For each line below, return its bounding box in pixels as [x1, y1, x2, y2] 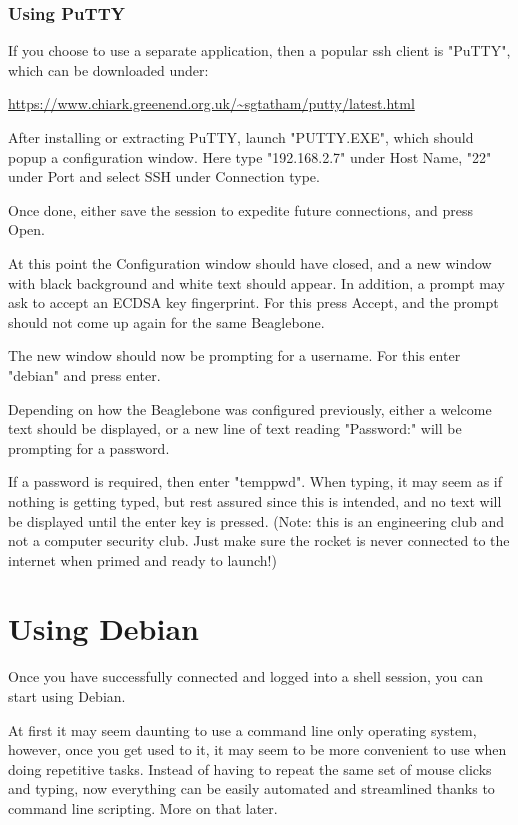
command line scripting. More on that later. [8, 797, 278, 818]
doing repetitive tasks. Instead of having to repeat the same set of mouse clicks [8, 758, 492, 779]
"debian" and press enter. [8, 364, 161, 385]
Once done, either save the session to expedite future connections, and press [8, 199, 473, 220]
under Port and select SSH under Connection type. [8, 166, 320, 187]
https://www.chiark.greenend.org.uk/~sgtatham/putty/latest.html [8, 93, 415, 114]
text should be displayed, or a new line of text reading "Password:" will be [8, 418, 462, 439]
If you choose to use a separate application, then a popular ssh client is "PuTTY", [8, 40, 511, 61]
